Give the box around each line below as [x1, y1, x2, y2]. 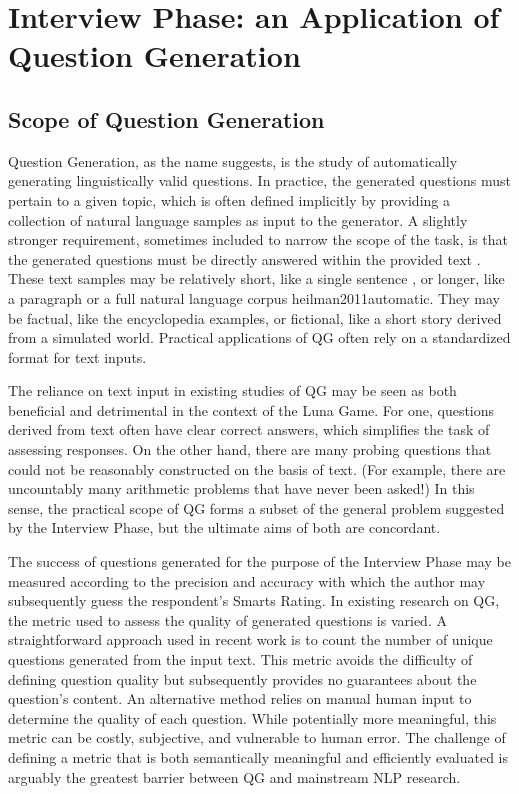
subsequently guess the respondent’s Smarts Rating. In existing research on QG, [8, 590, 500, 611]
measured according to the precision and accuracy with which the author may [8, 570, 486, 591]
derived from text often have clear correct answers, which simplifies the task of [8, 419, 490, 440]
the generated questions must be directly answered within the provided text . [8, 248, 481, 269]
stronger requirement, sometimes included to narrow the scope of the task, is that [8, 229, 508, 250]
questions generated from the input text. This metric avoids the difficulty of [8, 649, 473, 670]
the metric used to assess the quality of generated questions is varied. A [8, 609, 447, 630]
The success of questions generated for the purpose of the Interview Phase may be [8, 551, 511, 572]
